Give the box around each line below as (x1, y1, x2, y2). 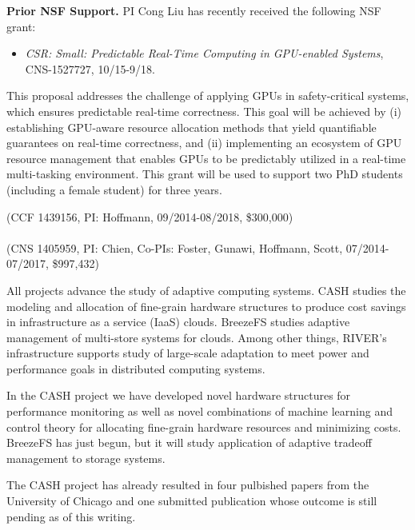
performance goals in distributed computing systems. (6, 360, 265, 377)
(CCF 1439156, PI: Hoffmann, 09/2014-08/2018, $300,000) (6, 208, 293, 225)
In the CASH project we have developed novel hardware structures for (6, 387, 351, 404)
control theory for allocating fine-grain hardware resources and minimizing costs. (6, 418, 401, 435)
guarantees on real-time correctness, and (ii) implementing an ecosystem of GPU (6, 134, 402, 151)
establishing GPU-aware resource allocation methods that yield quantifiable (6, 118, 377, 135)
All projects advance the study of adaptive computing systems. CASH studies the (6, 281, 406, 298)
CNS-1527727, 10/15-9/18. (25, 60, 155, 77)
